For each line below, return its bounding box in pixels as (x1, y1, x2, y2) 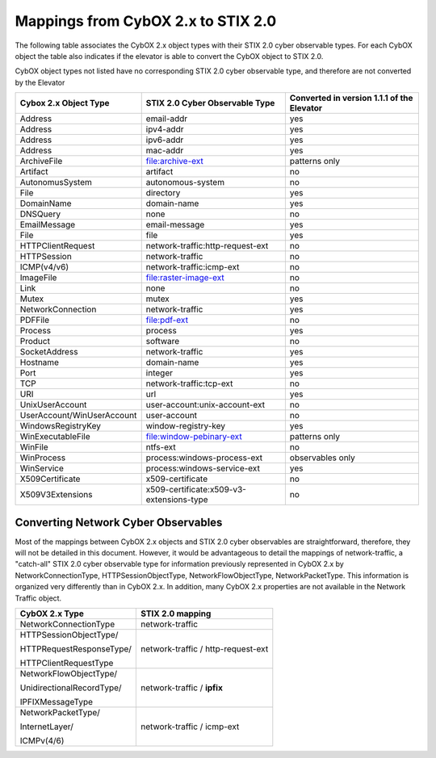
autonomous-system (145, 177, 225, 188)
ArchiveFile (19, 156, 63, 167)
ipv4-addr (145, 124, 184, 135)
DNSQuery (19, 208, 61, 220)
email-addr (145, 113, 188, 124)
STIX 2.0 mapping (140, 608, 212, 619)
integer (145, 367, 174, 379)
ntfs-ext (145, 442, 177, 453)
